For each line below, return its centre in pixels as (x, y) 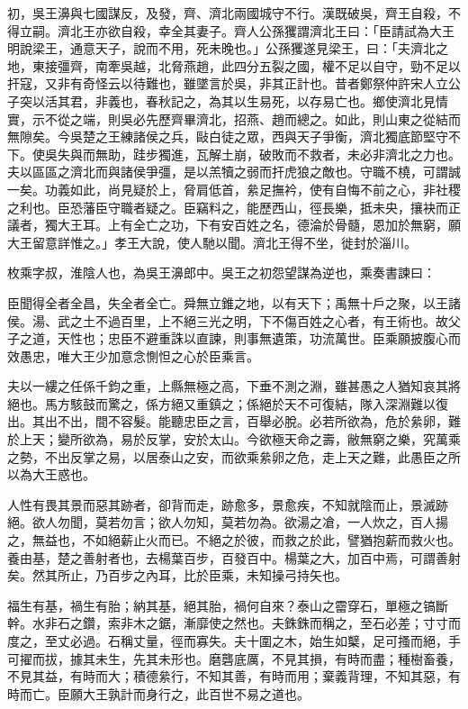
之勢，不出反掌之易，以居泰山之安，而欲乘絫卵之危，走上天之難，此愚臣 (221, 456)
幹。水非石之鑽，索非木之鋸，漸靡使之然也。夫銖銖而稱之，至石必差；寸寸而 (234, 623)
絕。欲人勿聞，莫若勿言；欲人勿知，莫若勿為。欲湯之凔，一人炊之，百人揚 (228, 522)
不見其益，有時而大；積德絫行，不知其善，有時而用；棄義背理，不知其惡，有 (234, 676)
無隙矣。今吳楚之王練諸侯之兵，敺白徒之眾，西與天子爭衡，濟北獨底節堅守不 (234, 136)
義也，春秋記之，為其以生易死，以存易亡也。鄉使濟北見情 (278, 100)
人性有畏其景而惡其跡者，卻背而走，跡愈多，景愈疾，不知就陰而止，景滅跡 (228, 504)
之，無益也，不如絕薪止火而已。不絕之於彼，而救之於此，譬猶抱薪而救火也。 (234, 540)
